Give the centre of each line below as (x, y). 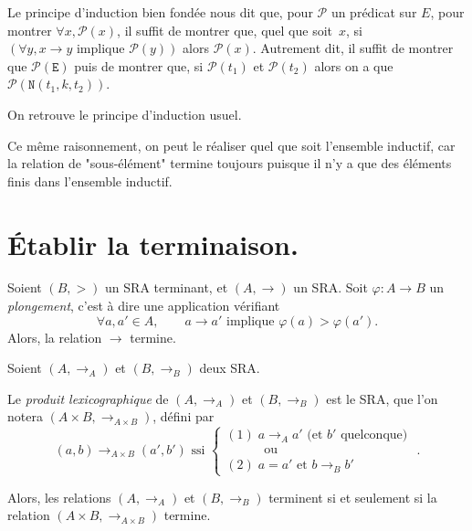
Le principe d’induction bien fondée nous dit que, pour (160, 12)
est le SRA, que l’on (382, 398)
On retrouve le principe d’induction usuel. (125, 114)
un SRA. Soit (330, 287)
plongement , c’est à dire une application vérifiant (144, 306)
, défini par (184, 416)
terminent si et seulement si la (353, 497)
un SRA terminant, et (167, 287)
